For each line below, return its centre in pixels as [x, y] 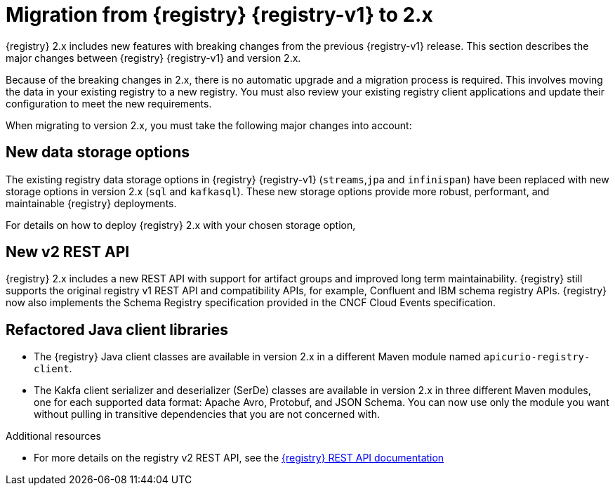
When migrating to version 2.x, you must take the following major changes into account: [209, 125]
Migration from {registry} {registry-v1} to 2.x [219, 15]
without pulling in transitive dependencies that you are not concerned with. [207, 414]
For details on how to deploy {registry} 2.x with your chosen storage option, [181, 225]
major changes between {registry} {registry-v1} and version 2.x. [153, 58]
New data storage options [98, 152]
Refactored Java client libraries [117, 329]
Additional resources [53, 436]
